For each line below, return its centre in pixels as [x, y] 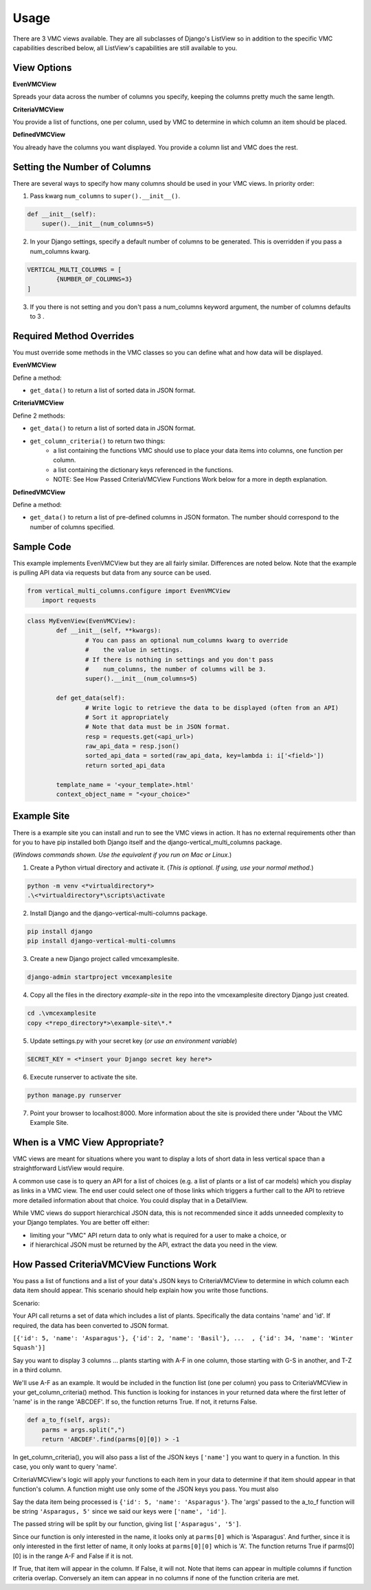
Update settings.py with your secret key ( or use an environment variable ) [134, 1041]
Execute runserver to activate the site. [83, 1077]
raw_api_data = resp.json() [132, 746]
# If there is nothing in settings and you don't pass [179, 659]
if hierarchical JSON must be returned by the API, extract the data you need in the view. [154, 1245]
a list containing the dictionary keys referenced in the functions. [143, 470]
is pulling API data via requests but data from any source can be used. [112, 573]
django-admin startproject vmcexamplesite [100, 977]
